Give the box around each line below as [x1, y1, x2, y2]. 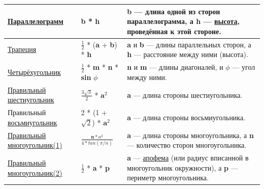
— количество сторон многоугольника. [127, 140, 247, 150]
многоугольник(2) [8, 167, 62, 178]
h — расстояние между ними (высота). [127, 49, 248, 60]
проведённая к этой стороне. [127, 25, 221, 36]
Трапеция [8, 44, 37, 55]
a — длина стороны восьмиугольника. [127, 112, 246, 123]
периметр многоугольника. [127, 172, 209, 183]
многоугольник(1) [8, 140, 62, 150]
